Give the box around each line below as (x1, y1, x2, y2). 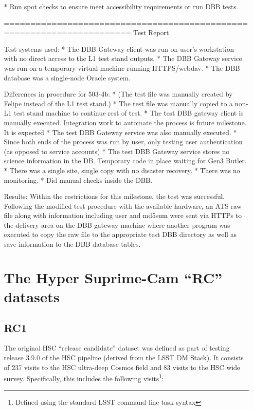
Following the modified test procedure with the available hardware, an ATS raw (4, 200, 242, 211)
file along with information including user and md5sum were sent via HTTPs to (4, 210, 242, 220)
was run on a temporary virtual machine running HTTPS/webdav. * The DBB (4, 62, 240, 73)
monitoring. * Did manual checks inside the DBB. (4, 175, 153, 185)
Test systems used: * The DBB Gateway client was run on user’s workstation (4, 43, 234, 54)
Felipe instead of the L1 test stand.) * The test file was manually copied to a (4, 98, 233, 108)
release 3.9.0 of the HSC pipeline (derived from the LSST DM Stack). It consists (4, 352, 244, 363)
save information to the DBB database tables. (4, 239, 141, 249)
